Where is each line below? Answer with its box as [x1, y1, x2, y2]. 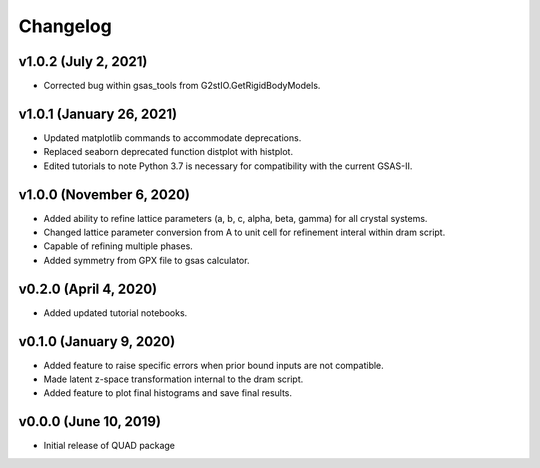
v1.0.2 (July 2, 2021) [18, 53, 148, 70]
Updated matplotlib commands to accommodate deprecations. [43, 131, 302, 144]
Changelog [18, 15, 112, 37]
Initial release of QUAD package [43, 440, 175, 452]
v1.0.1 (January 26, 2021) [18, 105, 178, 122]
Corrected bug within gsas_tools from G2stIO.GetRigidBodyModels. [43, 80, 321, 92]
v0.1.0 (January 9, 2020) [18, 333, 176, 350]
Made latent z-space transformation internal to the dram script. [43, 373, 304, 385]
